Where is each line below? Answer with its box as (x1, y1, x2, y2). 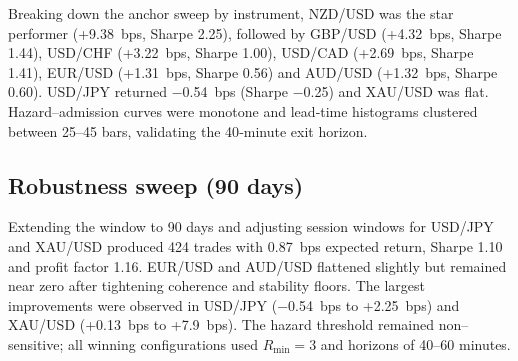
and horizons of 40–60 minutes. (320, 333, 511, 354)
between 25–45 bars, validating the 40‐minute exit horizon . (8, 120, 368, 141)
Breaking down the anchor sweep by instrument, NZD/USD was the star (8, 3, 454, 23)
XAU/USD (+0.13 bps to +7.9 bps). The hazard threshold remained (8, 314, 435, 335)
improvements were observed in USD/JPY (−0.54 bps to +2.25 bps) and (8, 294, 460, 315)
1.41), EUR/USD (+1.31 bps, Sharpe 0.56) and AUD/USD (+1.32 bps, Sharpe (8, 61, 498, 82)
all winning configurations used (68, 333, 259, 354)
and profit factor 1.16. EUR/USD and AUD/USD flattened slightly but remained (8, 255, 507, 276)
